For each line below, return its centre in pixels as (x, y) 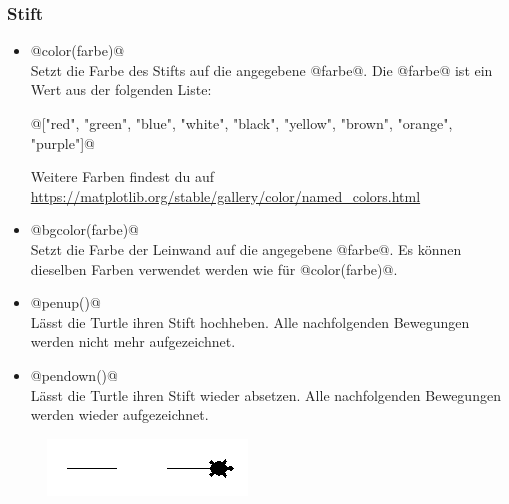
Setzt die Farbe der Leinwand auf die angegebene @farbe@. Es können (246, 248)
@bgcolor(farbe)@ (85, 229)
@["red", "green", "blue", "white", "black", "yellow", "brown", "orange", (241, 123)
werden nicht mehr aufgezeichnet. (133, 341)
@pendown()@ (74, 374)
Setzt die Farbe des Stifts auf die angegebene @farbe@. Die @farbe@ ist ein (261, 69)
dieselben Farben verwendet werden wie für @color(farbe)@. (214, 268)
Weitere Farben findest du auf (122, 176)
